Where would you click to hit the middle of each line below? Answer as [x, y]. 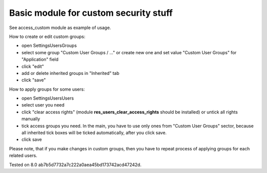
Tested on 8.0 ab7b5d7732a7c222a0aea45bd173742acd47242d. [75, 165]
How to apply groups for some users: [47, 89]
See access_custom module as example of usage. [60, 28]
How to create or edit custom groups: [47, 36]
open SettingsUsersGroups [49, 46]
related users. [23, 156]
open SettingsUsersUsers [48, 98]
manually [31, 119]
